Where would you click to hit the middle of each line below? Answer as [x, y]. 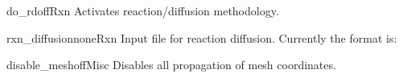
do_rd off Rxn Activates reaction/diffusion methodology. [143, 10]
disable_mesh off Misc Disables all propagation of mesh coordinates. [171, 65]
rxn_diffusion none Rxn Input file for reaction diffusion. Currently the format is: [202, 37]
